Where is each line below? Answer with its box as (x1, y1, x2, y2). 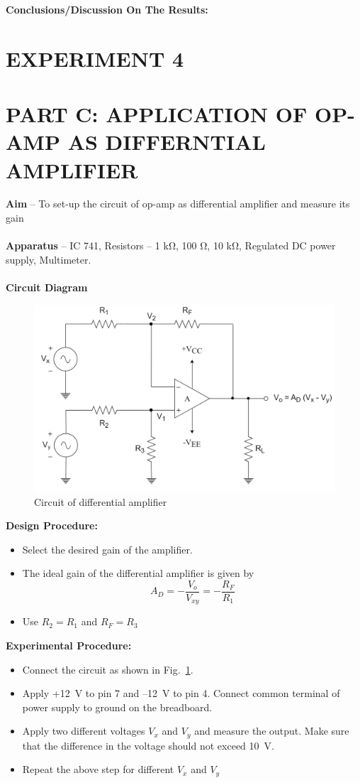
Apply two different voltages (22, 723, 145, 738)
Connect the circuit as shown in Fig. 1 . (22, 661, 193, 676)
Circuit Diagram (6, 280, 88, 295)
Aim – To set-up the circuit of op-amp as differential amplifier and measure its (6, 196, 350, 211)
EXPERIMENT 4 (6, 43, 184, 72)
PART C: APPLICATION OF (6, 99, 308, 129)
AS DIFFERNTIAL (67, 127, 266, 156)
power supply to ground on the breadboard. (22, 699, 213, 714)
